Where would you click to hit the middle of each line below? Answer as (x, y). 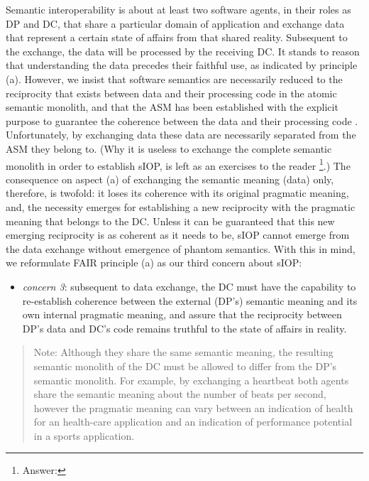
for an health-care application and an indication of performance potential (193, 422)
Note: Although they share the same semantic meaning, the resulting (183, 352)
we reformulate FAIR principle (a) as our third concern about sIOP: (154, 263)
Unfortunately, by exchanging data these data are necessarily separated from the (181, 135)
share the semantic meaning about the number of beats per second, (180, 394)
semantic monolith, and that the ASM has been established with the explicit (172, 107)
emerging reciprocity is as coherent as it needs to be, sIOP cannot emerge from (178, 235)
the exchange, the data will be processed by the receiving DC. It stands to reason (183, 51)
